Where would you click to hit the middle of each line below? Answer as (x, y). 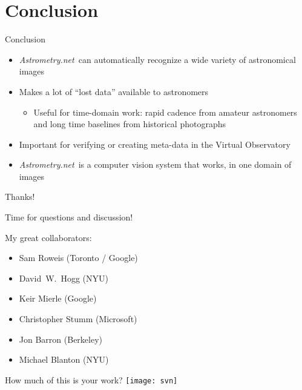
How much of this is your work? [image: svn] (91, 379)
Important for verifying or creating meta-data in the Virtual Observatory (155, 144)
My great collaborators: (48, 237)
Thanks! (20, 197)
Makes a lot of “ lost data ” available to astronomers (114, 91)
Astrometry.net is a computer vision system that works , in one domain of (155, 164)
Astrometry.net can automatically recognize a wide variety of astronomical (157, 59)
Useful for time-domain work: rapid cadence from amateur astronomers (165, 112)
